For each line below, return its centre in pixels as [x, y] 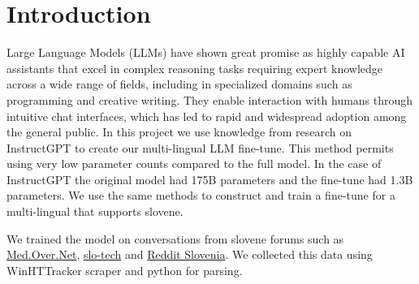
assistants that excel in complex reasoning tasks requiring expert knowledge [195, 68]
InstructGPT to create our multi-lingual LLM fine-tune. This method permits [200, 147]
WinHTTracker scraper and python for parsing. [125, 270]
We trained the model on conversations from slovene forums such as [175, 238]
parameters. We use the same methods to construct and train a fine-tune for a [201, 195]
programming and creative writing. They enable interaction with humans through [210, 99]
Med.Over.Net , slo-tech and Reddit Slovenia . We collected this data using [190, 254]
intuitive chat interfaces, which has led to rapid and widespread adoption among [207, 116]
